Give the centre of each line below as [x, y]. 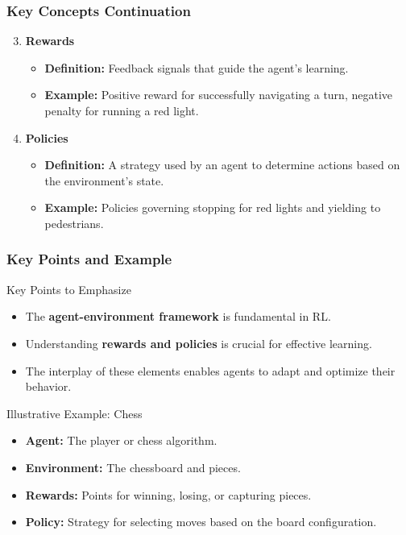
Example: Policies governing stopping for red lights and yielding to [213, 207]
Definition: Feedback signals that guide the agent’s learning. [197, 67]
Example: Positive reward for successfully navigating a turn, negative [219, 95]
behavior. [48, 386]
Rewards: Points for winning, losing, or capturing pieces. [168, 494]
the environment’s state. [104, 180]
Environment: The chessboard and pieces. [133, 467]
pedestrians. [74, 223]
